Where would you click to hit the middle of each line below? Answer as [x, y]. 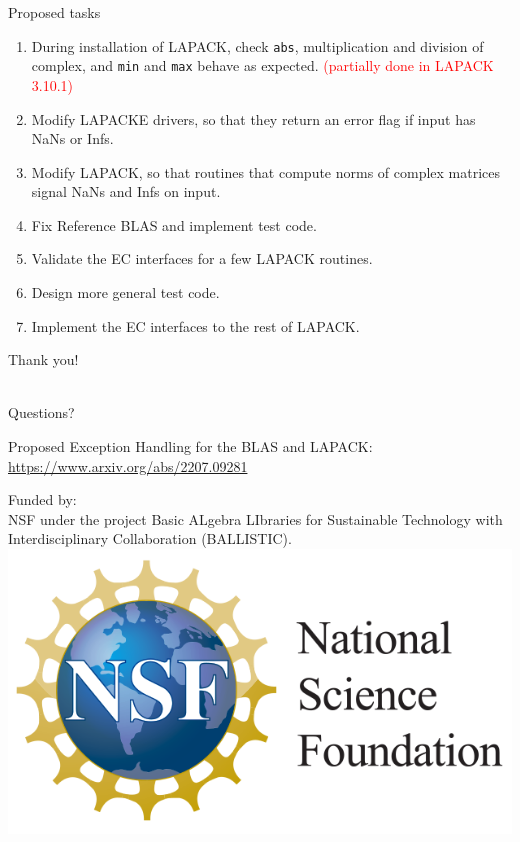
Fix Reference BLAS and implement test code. [174, 224]
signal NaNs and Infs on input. [126, 191]
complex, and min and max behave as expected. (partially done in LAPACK [262, 65]
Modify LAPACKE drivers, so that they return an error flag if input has [253, 118]
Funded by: [42, 499]
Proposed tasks [54, 12]
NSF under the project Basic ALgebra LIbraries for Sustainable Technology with [255, 518]
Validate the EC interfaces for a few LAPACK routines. [202, 258]
